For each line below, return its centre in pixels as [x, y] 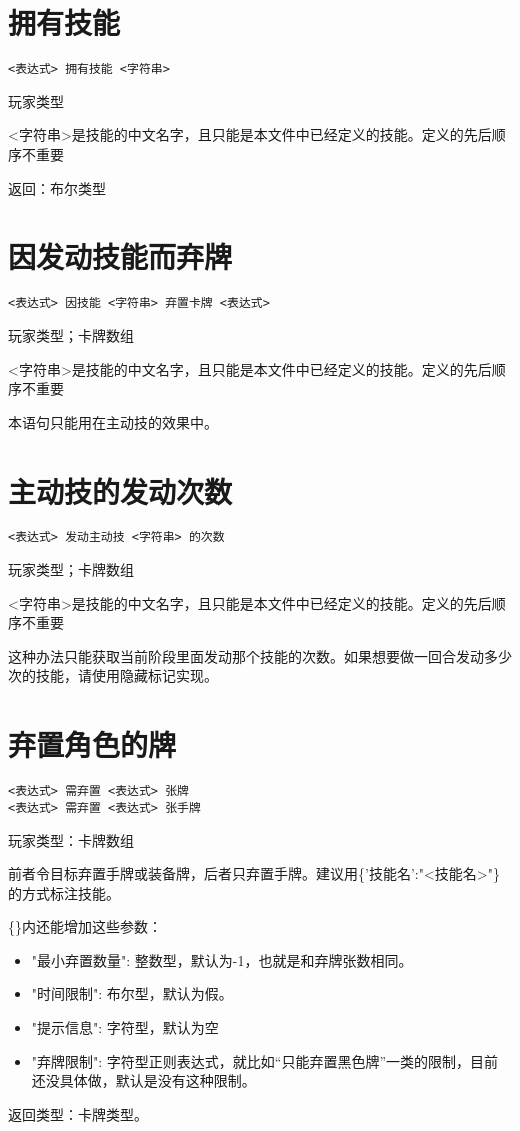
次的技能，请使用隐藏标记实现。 [113, 675]
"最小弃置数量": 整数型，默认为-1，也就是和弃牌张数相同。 [222, 959]
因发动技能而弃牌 [120, 256]
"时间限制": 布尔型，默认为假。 [132, 993]
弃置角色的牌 [92, 744]
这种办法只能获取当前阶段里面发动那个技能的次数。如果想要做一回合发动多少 [260, 655]
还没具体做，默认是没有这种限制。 [143, 1080]
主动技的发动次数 [120, 490]
